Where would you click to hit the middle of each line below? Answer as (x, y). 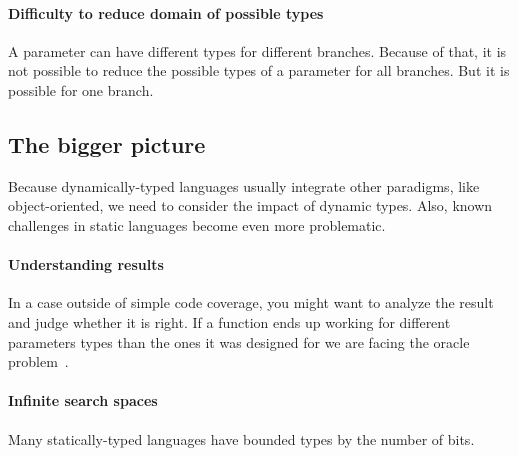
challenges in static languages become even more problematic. (197, 224)
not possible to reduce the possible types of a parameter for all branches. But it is (259, 70)
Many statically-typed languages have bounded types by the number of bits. (241, 438)
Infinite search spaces (83, 400)
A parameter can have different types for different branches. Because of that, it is (257, 50)
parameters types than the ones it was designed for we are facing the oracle (239, 341)
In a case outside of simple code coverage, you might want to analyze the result (251, 302)
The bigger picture (107, 143)
